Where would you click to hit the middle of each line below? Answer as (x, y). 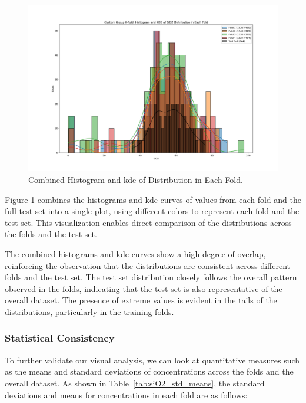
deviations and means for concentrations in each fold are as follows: (126, 394)
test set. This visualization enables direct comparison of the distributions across (148, 222)
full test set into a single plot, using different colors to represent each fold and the (152, 211)
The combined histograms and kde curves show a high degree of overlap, (135, 253)
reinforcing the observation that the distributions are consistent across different (147, 265)
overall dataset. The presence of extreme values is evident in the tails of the (141, 300)
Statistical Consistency (60, 338)
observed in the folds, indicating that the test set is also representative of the (144, 288)
